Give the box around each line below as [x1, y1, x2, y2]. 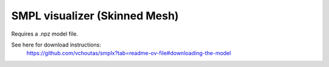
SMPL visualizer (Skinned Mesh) [11, 9, 179, 22]
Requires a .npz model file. [11, 30, 79, 37]
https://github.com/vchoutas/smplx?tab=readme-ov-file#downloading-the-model [26, 49, 232, 57]
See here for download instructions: [11, 41, 102, 48]
